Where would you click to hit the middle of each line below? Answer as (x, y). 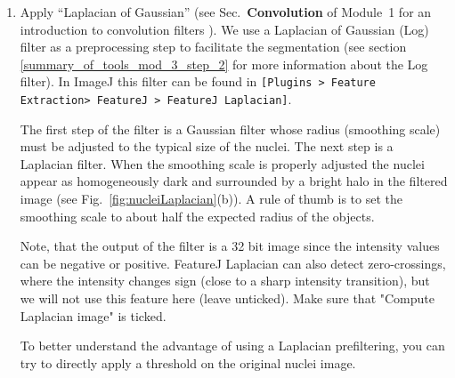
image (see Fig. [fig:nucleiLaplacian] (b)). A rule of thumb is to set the (211, 199)
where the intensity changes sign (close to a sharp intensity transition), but (225, 281)
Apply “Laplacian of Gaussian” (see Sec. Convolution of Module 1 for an (226, 12)
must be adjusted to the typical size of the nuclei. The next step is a (207, 146)
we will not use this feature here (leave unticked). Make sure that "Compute (227, 298)
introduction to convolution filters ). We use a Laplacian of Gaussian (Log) (224, 29)
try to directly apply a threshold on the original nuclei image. (188, 362)
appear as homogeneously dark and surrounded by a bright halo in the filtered (234, 181)
